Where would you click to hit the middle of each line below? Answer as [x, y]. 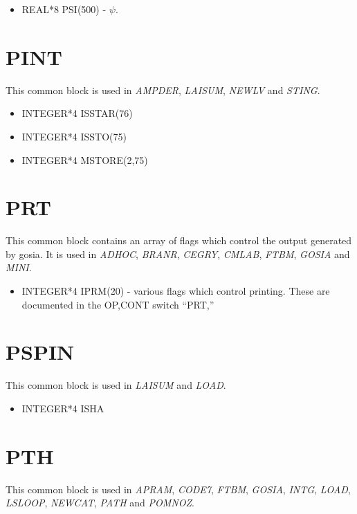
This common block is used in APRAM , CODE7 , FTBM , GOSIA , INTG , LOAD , [178, 489]
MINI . [19, 267]
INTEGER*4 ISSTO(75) [74, 136]
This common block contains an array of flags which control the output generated [179, 240]
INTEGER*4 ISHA [63, 408]
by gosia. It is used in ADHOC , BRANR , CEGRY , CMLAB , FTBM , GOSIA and [178, 254]
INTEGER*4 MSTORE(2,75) [85, 159]
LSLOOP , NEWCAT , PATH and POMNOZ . [100, 503]
